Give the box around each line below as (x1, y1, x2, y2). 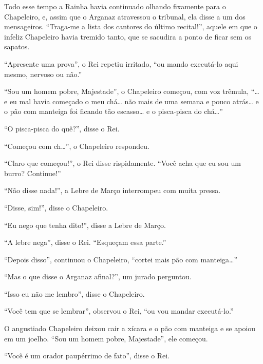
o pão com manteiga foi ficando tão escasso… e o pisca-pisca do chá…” (4, 106, 223, 117)
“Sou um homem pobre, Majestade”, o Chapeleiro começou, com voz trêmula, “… (4, 86, 259, 97)
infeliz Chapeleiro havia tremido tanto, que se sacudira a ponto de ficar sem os (4, 31, 252, 42)
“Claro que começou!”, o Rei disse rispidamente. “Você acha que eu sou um (4, 158, 241, 168)
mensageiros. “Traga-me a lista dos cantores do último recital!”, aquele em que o (4, 21, 257, 32)
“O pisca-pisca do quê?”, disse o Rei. (4, 123, 120, 133)
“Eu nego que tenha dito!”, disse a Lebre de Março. (4, 219, 166, 230)
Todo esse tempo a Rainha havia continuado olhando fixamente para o (4, 1, 226, 11)
